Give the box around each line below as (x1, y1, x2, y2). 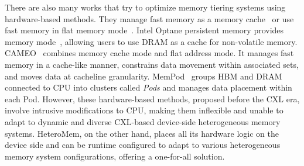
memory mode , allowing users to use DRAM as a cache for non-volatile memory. (5, 35, 298, 47)
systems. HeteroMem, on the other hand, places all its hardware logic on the (5, 127, 279, 139)
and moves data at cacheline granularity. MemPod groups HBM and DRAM (5, 70, 282, 82)
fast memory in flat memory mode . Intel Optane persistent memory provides (5, 24, 284, 36)
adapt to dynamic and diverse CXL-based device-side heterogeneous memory (5, 115, 281, 127)
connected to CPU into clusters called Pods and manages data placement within (5, 81, 292, 94)
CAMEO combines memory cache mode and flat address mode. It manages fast (5, 47, 294, 59)
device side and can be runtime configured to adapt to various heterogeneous (5, 139, 281, 151)
